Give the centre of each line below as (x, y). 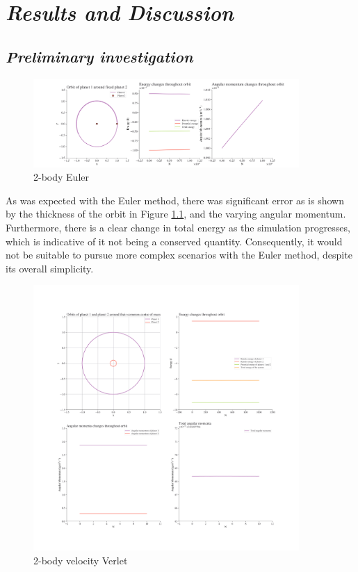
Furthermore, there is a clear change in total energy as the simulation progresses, (178, 228)
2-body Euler (61, 177)
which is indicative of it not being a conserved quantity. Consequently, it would (174, 241)
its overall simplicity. (50, 268)
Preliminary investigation (99, 56)
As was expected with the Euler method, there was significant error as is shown (175, 200)
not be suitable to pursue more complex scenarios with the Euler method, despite (179, 255)
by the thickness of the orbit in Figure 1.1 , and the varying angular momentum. (176, 214)
